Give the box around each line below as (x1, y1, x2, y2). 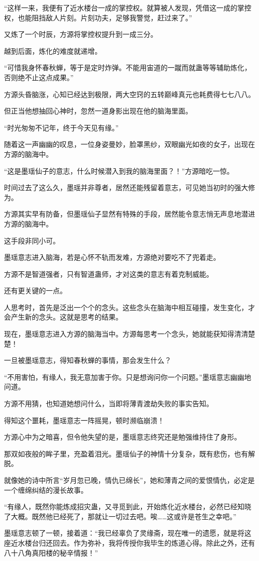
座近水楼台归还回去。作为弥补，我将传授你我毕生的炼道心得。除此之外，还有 (4, 537, 255, 548)
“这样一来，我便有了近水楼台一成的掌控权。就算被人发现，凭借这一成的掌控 (4, 2, 252, 12)
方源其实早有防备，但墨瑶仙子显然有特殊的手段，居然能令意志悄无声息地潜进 (4, 209, 255, 219)
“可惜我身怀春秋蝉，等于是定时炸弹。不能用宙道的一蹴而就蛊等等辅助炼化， (4, 62, 252, 73)
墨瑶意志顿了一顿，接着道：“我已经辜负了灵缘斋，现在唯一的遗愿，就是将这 (4, 528, 252, 538)
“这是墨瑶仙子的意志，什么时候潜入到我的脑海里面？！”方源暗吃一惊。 (4, 165, 234, 176)
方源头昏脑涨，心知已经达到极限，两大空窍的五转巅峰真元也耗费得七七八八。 (4, 89, 255, 99)
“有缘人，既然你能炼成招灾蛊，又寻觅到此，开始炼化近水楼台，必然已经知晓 (4, 501, 252, 512)
